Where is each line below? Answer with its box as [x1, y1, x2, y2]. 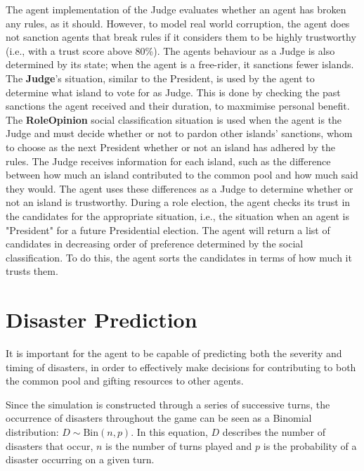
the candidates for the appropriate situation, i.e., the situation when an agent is [6, 208, 349, 223]
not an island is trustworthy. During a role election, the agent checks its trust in [6, 195, 351, 209]
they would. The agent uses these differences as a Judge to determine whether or [6, 181, 353, 195]
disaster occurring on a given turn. [6, 452, 155, 467]
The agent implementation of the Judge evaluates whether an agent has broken [6, 2, 346, 16]
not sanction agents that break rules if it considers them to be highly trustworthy [6, 30, 356, 44]
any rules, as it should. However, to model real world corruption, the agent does [6, 15, 350, 30]
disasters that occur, [6, 438, 93, 453]
